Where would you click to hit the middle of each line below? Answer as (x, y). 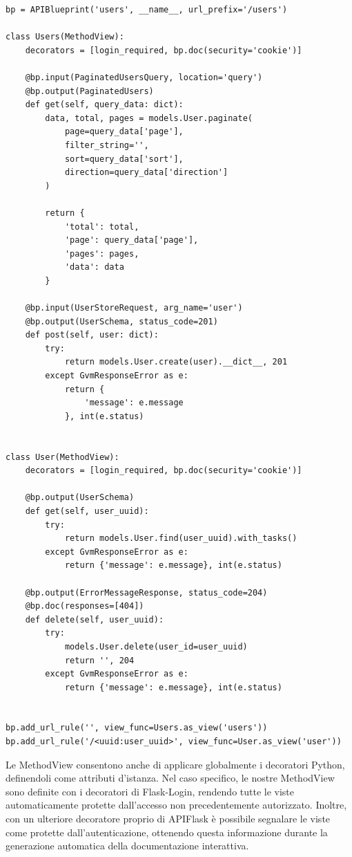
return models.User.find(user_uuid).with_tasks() (181, 538)
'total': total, (102, 227)
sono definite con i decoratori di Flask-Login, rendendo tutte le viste (150, 791)
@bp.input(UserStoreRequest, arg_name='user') (134, 308)
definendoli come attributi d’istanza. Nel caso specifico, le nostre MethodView (170, 778)
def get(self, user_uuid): (87, 511)
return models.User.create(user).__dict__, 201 (176, 362)
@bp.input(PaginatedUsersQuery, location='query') (144, 77)
